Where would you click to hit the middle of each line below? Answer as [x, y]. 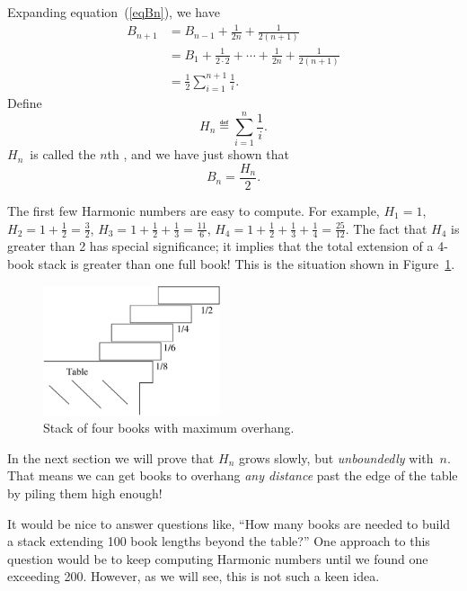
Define [25, 102]
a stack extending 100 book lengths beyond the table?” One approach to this [219, 541]
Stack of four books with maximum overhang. [169, 428]
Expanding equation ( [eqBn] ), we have [114, 12]
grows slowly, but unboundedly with [336, 457]
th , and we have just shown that [198, 154]
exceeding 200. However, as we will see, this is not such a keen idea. [194, 576]
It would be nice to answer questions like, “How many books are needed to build [229, 523]
